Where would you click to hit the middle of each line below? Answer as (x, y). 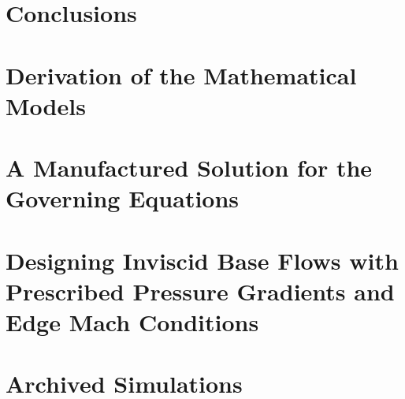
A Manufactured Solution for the (189, 168)
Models (46, 105)
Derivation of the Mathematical (181, 75)
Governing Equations (123, 198)
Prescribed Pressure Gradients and (200, 291)
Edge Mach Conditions (132, 322)
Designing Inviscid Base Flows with (202, 260)
